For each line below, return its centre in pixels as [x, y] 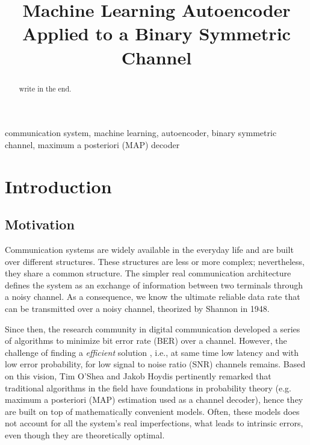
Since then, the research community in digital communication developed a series [153, 328]
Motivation [40, 224]
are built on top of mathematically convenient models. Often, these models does [152, 411]
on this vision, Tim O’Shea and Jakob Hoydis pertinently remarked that [138, 375]
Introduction [58, 186]
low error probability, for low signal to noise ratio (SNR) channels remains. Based [155, 364]
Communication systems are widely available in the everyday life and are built [149, 249]
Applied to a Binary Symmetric [157, 33]
